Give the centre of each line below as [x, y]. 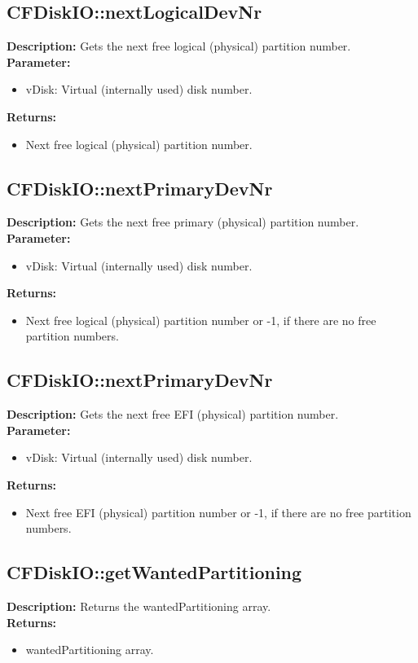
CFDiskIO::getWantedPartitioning [154, 572]
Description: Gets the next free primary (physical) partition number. [183, 222]
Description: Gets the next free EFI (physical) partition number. [173, 414]
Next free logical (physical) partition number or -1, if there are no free [201, 320]
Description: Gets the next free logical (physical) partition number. [179, 46]
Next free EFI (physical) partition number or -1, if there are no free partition [218, 512]
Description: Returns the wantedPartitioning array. [139, 606]
